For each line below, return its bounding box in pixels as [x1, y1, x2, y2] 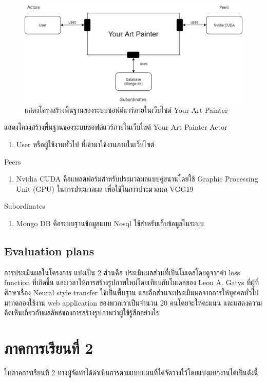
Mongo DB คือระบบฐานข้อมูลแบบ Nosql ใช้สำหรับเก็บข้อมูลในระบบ [16, 217, 204, 228]
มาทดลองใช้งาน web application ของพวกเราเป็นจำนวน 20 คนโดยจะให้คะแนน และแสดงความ [4, 297, 262, 308]
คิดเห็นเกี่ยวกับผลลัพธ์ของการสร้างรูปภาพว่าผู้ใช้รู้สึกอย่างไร [4, 307, 159, 318]
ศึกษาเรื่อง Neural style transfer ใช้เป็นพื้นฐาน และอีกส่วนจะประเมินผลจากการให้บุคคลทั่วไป [4, 287, 259, 297]
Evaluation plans [4, 243, 94, 258]
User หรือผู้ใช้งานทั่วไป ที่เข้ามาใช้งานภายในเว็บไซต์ [16, 139, 155, 149]
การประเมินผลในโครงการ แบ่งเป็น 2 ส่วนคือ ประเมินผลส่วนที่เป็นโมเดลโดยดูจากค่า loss [4, 267, 240, 277]
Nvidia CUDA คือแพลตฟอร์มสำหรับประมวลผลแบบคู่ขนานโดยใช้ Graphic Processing [16, 173, 258, 184]
